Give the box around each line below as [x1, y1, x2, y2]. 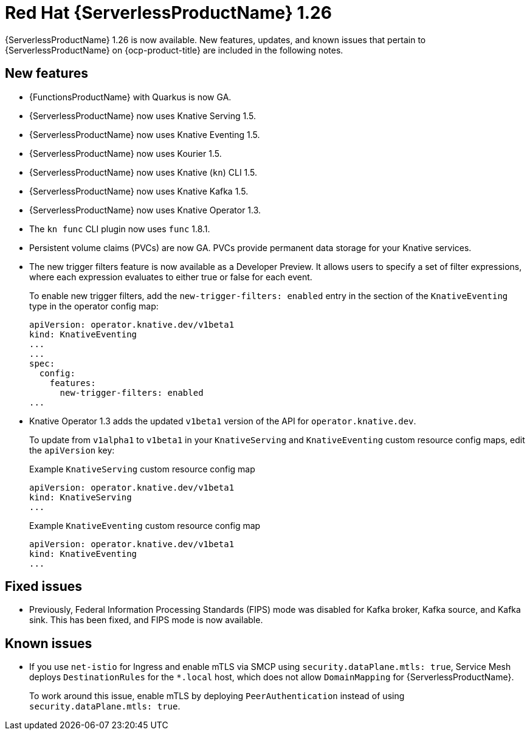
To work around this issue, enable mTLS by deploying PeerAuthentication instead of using [29, 691, 405, 702]
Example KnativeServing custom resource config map [29, 463, 255, 474]
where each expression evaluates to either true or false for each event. [29, 271, 312, 282]
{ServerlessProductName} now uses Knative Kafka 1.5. [29, 185, 249, 196]
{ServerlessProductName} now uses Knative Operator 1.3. [29, 204, 261, 215]
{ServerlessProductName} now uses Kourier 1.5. [29, 148, 222, 159]
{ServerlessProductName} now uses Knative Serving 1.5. [29, 110, 256, 121]
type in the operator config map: [29, 300, 159, 311]
